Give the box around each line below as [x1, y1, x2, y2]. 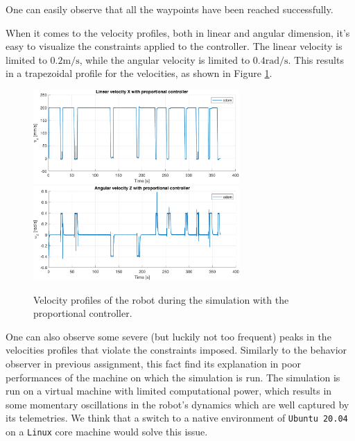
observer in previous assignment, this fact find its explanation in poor [6, 356, 302, 371]
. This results [288, 52, 344, 67]
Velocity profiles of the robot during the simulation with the [33, 292, 289, 306]
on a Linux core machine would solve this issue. [6, 424, 208, 439]
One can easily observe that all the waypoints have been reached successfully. [6, 2, 334, 16]
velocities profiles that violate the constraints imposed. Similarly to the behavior [6, 343, 347, 357]
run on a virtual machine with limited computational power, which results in [6, 383, 332, 398]
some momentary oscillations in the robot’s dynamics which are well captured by [6, 397, 349, 411]
